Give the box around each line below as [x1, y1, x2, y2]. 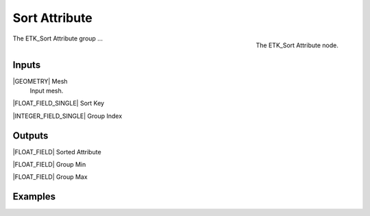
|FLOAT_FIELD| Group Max [12, 173, 88, 181]
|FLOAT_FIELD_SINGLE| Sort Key [12, 99, 105, 108]
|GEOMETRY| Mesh [12, 77, 68, 85]
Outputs [12, 130, 49, 141]
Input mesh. [29, 86, 64, 95]
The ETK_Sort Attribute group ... [12, 34, 103, 43]
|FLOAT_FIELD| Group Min [12, 160, 86, 169]
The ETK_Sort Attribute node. [256, 41, 338, 49]
